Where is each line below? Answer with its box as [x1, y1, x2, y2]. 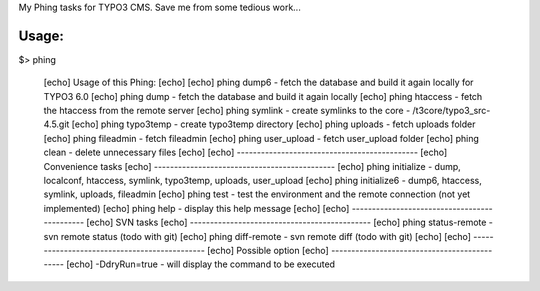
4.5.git [43, 118, 70, 130]
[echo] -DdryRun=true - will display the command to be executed [66, 258, 335, 270]
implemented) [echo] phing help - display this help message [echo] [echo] [43, 202, 350, 214]
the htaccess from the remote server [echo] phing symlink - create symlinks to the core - [43, 105, 411, 117]
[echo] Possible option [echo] [206, 244, 329, 256]
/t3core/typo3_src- [412, 105, 491, 117]
